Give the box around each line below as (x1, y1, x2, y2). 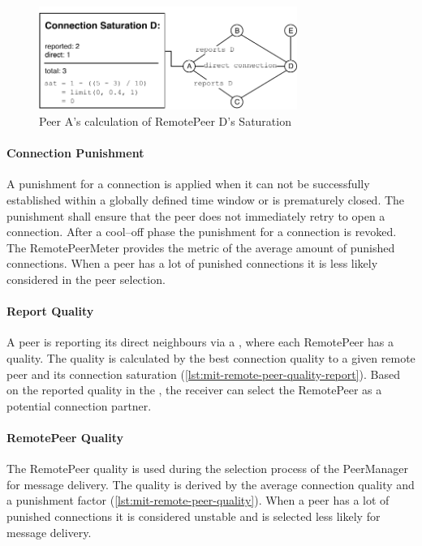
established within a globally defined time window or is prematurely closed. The (6, 191, 405, 209)
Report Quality (6, 303, 94, 320)
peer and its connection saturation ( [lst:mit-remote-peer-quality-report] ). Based (6, 365, 400, 382)
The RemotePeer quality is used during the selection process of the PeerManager (6, 460, 409, 477)
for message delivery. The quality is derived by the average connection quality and (6, 475, 415, 492)
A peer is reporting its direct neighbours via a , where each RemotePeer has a (6, 333, 394, 350)
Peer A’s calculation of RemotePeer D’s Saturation (39, 113, 291, 130)
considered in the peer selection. (6, 271, 166, 288)
